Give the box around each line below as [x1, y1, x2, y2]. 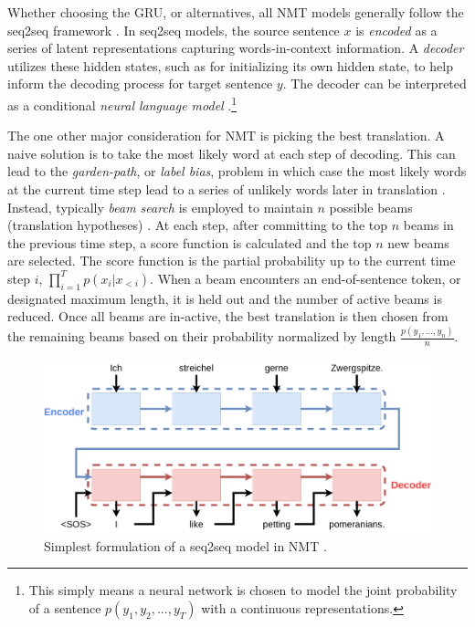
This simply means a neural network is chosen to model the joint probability [28, 580, 458, 600]
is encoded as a [355, 20, 438, 39]
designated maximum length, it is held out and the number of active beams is [7, 288, 442, 308]
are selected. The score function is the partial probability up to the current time [7, 251, 456, 270]
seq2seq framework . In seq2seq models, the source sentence [7, 20, 340, 39]
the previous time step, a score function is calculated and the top [7, 233, 372, 252]
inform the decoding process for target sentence [7, 74, 273, 93]
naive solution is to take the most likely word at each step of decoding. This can [7, 143, 456, 162]
